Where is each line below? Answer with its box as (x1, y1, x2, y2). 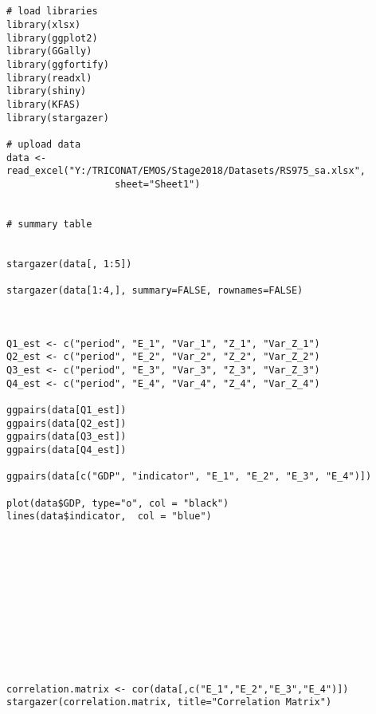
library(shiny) (6, 85, 87, 97)
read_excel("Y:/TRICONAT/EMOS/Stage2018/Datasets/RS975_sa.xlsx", (6, 165, 366, 177)
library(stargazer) (6, 112, 109, 124)
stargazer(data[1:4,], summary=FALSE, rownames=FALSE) (6, 285, 304, 297)
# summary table (6, 218, 92, 230)
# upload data (6, 138, 81, 150)
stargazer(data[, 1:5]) (6, 258, 132, 270)
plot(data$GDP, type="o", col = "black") (6, 497, 229, 509)
